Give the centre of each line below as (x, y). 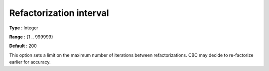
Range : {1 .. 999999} (31, 37)
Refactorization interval (59, 13)
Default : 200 (23, 46)
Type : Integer (24, 28)
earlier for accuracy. (30, 62)
